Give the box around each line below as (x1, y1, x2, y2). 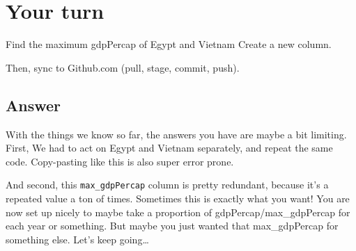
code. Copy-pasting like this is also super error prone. (6, 154, 234, 168)
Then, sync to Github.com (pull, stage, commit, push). (6, 60, 240, 74)
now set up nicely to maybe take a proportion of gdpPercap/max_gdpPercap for (6, 204, 350, 219)
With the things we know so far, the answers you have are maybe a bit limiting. (6, 127, 347, 141)
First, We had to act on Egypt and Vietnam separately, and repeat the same (6, 140, 333, 155)
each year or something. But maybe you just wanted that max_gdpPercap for (6, 218, 339, 233)
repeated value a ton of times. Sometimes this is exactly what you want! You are (6, 191, 350, 205)
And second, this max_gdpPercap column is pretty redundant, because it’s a (6, 177, 329, 192)
